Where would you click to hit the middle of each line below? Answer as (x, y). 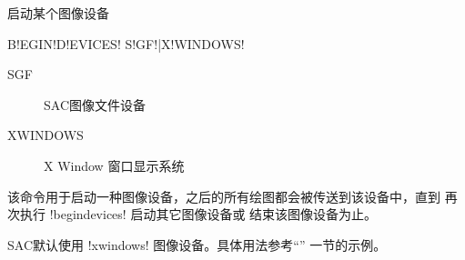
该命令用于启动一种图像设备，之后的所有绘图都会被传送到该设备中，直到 (224, 196)
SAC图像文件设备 (95, 104)
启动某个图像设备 (58, 13)
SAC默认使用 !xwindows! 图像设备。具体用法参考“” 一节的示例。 (197, 244)
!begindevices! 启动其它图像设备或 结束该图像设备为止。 (213, 214)
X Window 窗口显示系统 (114, 165)
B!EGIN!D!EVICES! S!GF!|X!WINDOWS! (126, 43)
